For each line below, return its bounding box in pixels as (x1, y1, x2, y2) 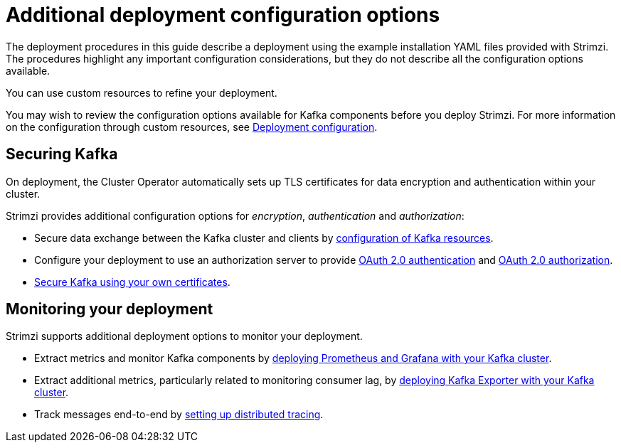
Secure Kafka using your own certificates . (34, 275, 230, 288)
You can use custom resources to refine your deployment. (6, 86, 277, 99)
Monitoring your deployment (6, 300, 213, 319)
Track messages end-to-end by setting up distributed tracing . (34, 408, 324, 421)
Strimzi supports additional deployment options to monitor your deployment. (6, 330, 363, 343)
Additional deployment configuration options (6, 3, 440, 27)
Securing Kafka (6, 145, 118, 164)
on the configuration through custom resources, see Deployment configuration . (6, 120, 378, 133)
